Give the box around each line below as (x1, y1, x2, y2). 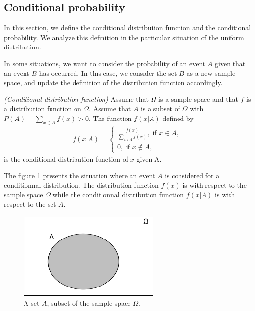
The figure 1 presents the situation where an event (4, 170, 155, 180)
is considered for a (165, 170, 220, 180)
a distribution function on (4, 103, 81, 114)
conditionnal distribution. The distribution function (4, 180, 159, 190)
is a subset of (141, 103, 180, 114)
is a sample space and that (158, 94, 238, 104)
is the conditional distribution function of (4, 153, 128, 164)
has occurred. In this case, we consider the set (39, 68, 177, 78)
